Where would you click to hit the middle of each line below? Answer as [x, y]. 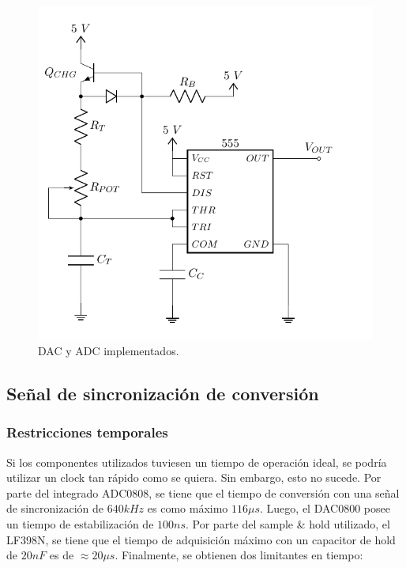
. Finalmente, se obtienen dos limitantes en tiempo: [239, 555]
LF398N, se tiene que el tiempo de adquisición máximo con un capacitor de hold [201, 539]
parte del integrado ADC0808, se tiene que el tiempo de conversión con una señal [203, 492]
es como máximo [188, 508]
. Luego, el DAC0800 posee [325, 508]
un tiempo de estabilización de [80, 523]
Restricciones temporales [87, 432]
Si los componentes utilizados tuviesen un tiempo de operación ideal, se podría [197, 462]
